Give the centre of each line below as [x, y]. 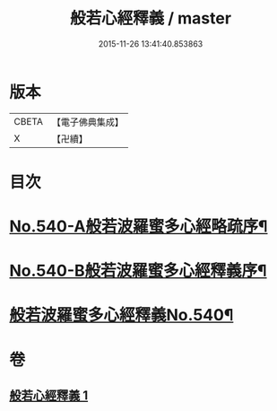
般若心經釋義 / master [151, 18]
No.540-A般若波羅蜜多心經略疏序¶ [138, 227]
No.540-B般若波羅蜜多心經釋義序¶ [138, 271]
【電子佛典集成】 [87, 122]
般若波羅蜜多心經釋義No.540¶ [121, 315]
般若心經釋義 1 [49, 396]
